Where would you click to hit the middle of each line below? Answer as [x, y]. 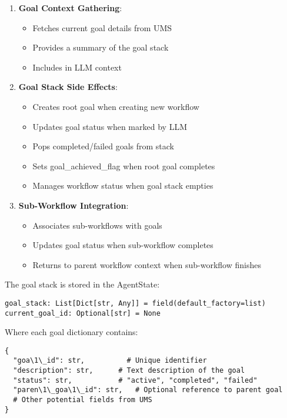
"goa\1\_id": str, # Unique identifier [110, 361]
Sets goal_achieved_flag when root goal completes [124, 165]
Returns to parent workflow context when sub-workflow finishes [147, 264]
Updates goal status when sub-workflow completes [123, 245]
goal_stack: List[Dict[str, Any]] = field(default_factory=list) [135, 303]
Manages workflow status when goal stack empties [123, 185]
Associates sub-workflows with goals [97, 225]
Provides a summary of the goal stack [101, 47]
